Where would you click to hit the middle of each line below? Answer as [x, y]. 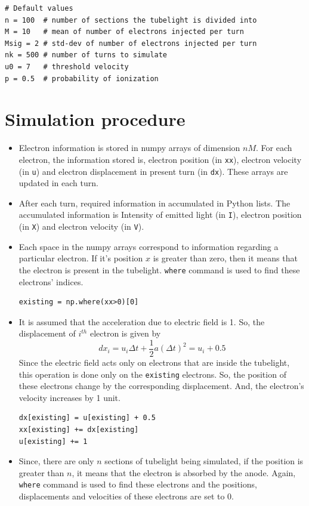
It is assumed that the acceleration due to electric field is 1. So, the [142, 321]
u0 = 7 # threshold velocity [67, 67]
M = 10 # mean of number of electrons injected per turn [124, 32]
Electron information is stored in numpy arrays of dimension [129, 148]
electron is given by [125, 333]
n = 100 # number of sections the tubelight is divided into [131, 20]
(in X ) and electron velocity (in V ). [81, 226]
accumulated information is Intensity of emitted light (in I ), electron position [160, 215]
